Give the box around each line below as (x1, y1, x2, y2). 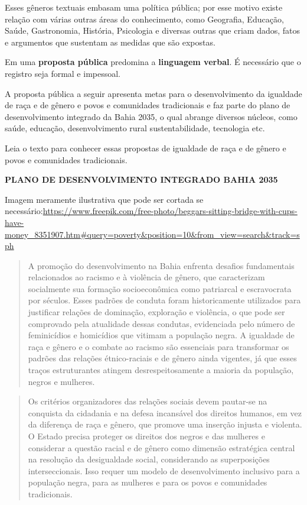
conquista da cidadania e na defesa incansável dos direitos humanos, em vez (28, 406, 302, 419)
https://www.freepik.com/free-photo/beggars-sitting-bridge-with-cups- (43, 205, 298, 217)
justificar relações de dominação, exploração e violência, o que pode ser (28, 306, 285, 318)
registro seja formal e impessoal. (5, 67, 121, 79)
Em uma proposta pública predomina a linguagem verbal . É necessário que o (5, 56, 301, 68)
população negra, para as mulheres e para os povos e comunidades (28, 476, 267, 488)
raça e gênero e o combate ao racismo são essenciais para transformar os (28, 340, 289, 352)
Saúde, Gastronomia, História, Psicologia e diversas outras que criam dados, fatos (5, 24, 301, 37)
